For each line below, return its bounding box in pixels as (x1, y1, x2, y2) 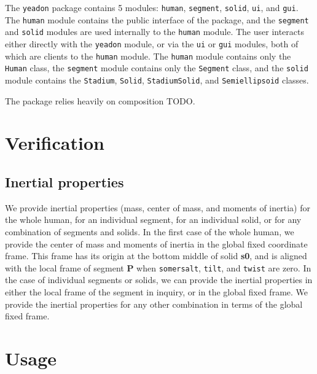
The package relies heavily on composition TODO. (5, 94, 195, 107)
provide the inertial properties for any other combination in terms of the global (5, 297, 303, 310)
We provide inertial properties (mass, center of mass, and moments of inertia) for (5, 201, 310, 214)
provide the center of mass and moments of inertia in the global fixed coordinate (5, 237, 308, 250)
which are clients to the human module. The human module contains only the (5, 49, 291, 62)
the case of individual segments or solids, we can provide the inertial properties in (5, 273, 313, 286)
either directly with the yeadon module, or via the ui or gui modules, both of (5, 37, 299, 50)
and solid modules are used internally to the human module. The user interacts (5, 25, 304, 38)
